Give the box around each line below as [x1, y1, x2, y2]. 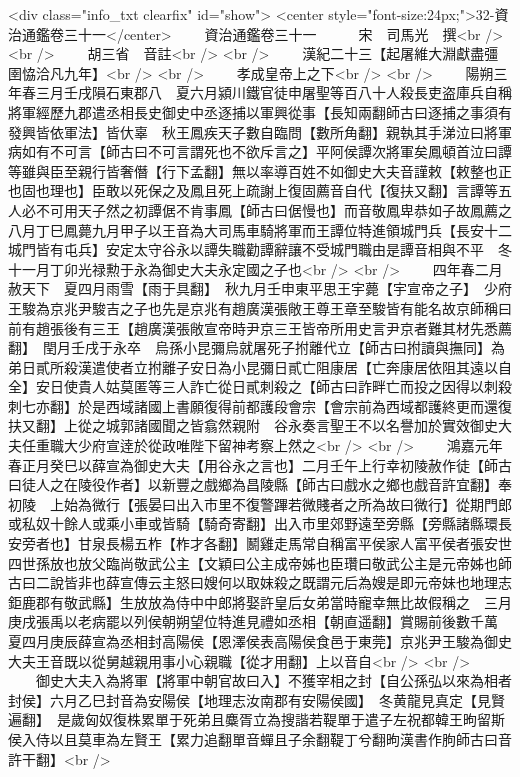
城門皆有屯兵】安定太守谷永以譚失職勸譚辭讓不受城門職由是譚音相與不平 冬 [8, 239, 512, 260]
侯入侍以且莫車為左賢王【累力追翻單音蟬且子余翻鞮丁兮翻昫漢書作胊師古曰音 [8, 728, 512, 749]
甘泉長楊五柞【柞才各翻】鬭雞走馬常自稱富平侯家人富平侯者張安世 [77, 533, 512, 554]
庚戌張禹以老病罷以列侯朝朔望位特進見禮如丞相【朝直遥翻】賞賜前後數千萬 [8, 611, 498, 632]
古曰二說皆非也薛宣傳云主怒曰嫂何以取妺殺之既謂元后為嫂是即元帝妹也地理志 [8, 572, 512, 593]
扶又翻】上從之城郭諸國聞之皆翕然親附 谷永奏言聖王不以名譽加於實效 [8, 415, 470, 436]
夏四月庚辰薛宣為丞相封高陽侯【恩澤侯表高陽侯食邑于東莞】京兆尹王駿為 [8, 631, 484, 651]
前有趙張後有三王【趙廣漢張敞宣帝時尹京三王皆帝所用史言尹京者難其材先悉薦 [8, 317, 512, 338]
